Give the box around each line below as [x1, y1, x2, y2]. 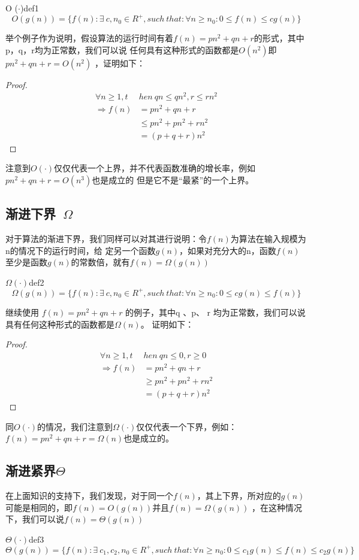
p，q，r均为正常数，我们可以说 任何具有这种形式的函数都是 [5, 43, 239, 56]
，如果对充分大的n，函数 [179, 244, 276, 256]
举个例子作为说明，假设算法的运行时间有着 [5, 32, 173, 44]
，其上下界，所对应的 [197, 489, 281, 502]
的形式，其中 [254, 32, 304, 44]
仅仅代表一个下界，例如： [136, 420, 237, 432]
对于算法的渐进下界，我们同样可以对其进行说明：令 [5, 232, 207, 245]
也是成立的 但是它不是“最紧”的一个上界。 [92, 173, 254, 186]
